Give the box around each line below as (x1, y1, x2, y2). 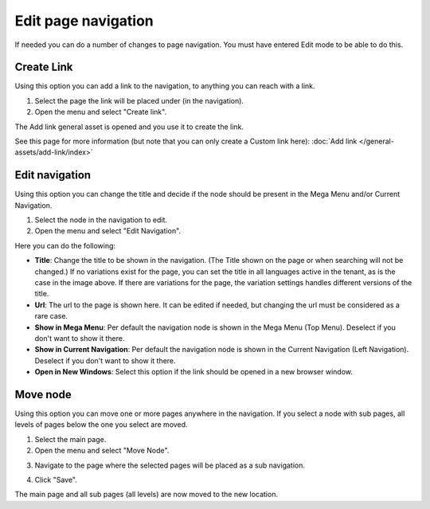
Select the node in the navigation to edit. (34, 215, 167, 225)
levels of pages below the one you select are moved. (14, 420, 188, 429)
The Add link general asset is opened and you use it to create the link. (14, 122, 244, 131)
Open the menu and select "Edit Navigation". (34, 226, 182, 236)
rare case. (34, 311, 68, 321)
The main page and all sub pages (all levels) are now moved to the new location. (14, 490, 279, 499)
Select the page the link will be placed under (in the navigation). (34, 96, 244, 105)
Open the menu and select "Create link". (34, 108, 167, 117)
